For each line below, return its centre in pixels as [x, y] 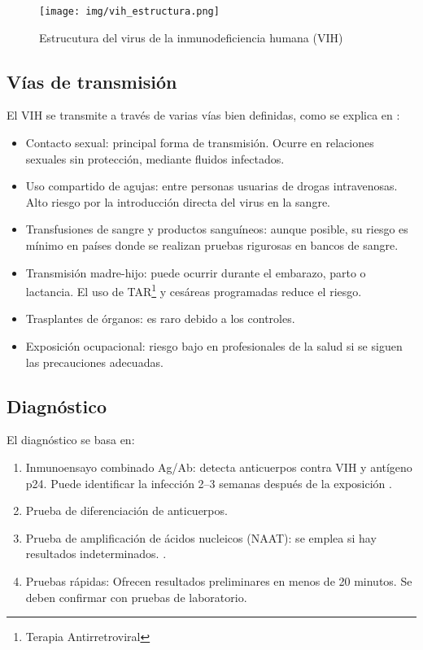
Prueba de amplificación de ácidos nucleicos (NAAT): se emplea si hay [201, 537]
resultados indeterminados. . [96, 554]
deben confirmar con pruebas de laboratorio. [136, 597]
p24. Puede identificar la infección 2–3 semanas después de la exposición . [209, 483]
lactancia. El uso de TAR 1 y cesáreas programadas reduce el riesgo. [194, 290]
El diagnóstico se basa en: [71, 440]
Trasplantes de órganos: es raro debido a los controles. [160, 318]
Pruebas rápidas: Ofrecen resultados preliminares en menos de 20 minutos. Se [219, 581]
